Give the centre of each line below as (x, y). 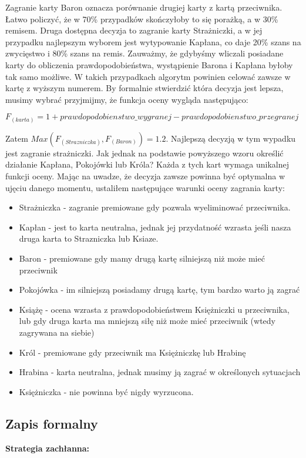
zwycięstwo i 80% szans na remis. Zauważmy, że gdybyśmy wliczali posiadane (144, 53)
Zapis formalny (52, 423)
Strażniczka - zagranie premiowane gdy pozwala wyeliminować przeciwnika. (155, 207)
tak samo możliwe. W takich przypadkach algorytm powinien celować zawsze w (148, 76)
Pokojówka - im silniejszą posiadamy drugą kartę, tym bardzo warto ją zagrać (159, 290)
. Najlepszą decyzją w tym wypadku (231, 138)
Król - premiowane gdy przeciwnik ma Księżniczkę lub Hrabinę (132, 352)
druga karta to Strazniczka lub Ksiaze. (89, 238)
